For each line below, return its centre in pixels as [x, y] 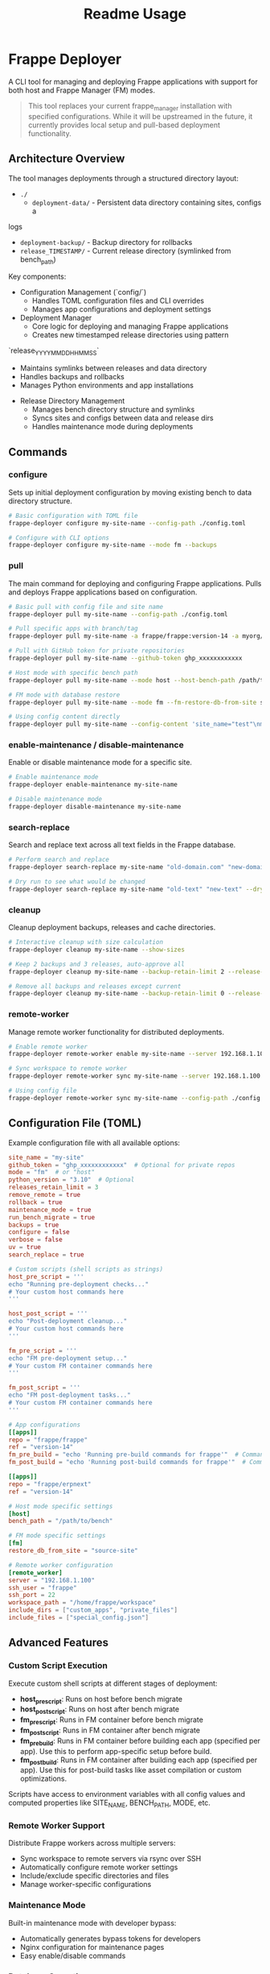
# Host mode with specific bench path [73, 672]
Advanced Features [59, 1643]
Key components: [37, 277]
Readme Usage [135, 14]
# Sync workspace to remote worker [68, 1069]
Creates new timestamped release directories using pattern [130, 335]
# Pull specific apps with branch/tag [73, 629]
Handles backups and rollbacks [72, 377]
